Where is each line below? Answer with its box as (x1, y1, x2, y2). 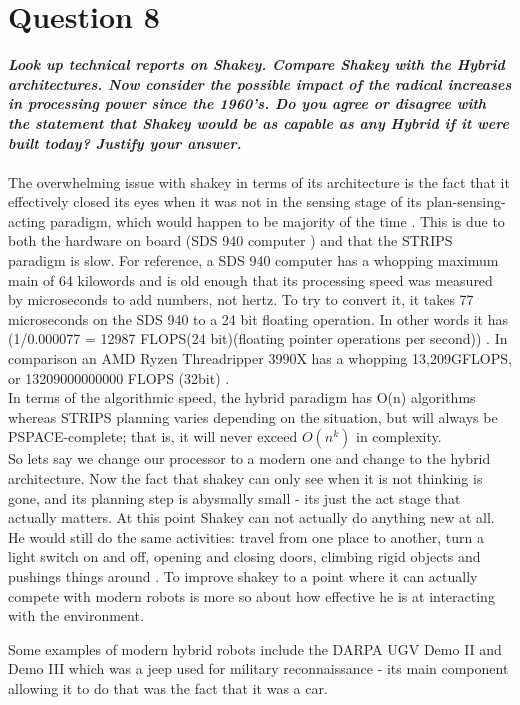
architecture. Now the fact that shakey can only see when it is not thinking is (8, 468, 483, 488)
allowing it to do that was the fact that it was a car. (8, 677, 328, 698)
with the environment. (8, 605, 144, 626)
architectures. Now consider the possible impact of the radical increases (8, 73, 512, 94)
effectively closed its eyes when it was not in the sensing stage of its (8, 191, 422, 212)
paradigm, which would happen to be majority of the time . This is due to (49, 210, 505, 231)
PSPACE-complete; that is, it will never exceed (8, 426, 298, 447)
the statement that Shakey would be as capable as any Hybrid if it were (8, 112, 509, 133)
